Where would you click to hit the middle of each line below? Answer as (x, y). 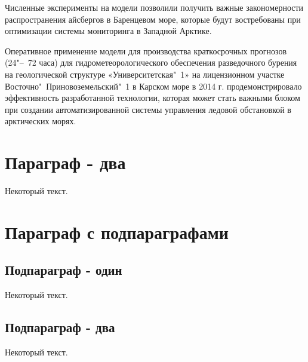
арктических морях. (41, 121)
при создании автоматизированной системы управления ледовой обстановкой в (148, 109)
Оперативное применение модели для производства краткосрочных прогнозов (146, 50)
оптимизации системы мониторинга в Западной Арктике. (108, 31)
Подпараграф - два (60, 327)
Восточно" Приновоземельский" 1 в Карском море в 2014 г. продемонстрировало (153, 86)
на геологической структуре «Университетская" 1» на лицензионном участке (145, 74)
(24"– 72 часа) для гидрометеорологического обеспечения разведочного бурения (151, 62)
